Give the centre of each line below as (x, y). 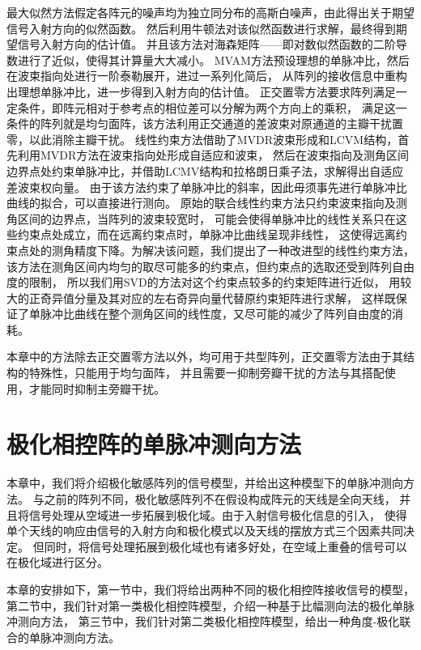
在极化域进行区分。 (57, 562)
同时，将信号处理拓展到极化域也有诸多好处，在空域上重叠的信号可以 (225, 546)
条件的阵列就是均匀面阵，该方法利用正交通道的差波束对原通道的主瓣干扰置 (205, 123)
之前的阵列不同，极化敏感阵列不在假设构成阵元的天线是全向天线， (220, 498)
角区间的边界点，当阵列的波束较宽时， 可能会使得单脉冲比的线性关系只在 (201, 218)
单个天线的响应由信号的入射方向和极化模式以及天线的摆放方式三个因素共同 (205, 531)
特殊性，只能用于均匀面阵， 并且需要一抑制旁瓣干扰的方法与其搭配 (206, 373)
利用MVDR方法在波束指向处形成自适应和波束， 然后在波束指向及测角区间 (213, 155)
